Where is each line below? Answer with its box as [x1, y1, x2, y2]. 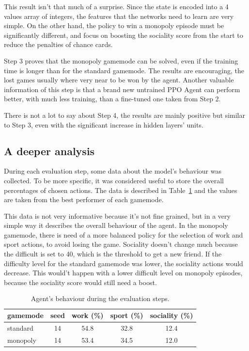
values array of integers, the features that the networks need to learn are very [4, 11, 234, 21]
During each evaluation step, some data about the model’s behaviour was [4, 166, 221, 176]
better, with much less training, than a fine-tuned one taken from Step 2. [4, 94, 221, 104]
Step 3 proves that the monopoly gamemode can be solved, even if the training [4, 55, 238, 65]
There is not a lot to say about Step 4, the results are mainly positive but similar [4, 110, 245, 120]
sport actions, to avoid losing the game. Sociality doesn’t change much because [4, 239, 238, 249]
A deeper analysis [4, 143, 95, 158]
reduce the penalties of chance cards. [4, 39, 113, 49]
